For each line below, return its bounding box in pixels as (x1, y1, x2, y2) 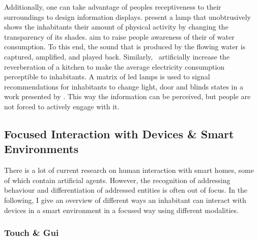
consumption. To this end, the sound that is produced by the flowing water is (4, 41, 246, 52)
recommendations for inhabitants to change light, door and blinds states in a (4, 81, 243, 92)
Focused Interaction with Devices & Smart (4, 126, 234, 141)
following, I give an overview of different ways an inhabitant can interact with (4, 194, 246, 205)
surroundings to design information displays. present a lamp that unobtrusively (4, 11, 251, 22)
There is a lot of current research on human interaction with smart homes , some (4, 165, 254, 175)
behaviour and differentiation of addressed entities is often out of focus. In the (4, 185, 248, 195)
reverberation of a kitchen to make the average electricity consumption (4, 61, 225, 72)
